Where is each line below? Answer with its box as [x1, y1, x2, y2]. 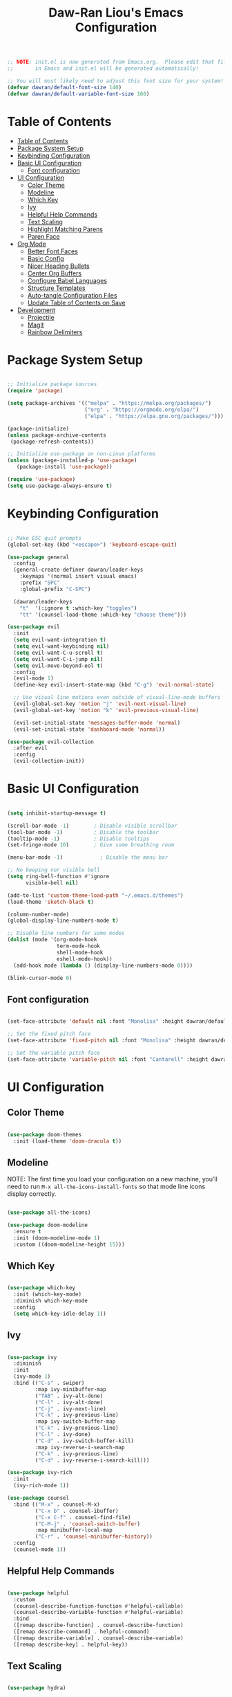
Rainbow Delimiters [27, 327, 83, 336]
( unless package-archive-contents [7, 431, 107, 439]
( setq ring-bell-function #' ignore [7, 873, 110, 880]
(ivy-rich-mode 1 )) [13, 1482, 70, 1489]
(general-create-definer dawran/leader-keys [13, 566, 144, 574]
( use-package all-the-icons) [7, 1209, 91, 1216]
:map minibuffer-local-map [35, 1527, 113, 1534]
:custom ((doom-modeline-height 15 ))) [13, 1241, 126, 1248]
